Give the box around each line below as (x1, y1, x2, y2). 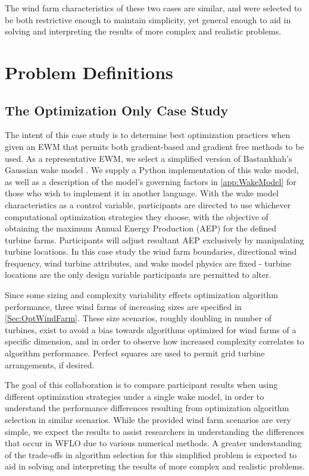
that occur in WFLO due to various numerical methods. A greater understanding (5, 437, 302, 449)
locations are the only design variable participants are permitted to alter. (5, 268, 271, 281)
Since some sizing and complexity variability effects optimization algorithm (5, 289, 278, 301)
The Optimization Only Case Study (5, 101, 229, 119)
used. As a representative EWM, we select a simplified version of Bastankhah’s (5, 152, 292, 164)
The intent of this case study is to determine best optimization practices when (5, 129, 291, 141)
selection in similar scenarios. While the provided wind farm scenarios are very (5, 414, 291, 426)
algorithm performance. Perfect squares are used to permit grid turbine (5, 347, 265, 359)
